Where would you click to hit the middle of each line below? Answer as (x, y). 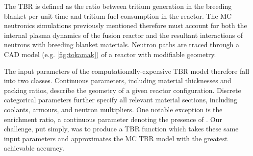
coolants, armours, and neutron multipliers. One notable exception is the (113, 109)
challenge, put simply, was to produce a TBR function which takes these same (121, 129)
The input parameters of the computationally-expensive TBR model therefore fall (127, 71)
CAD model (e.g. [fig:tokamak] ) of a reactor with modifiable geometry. (110, 54)
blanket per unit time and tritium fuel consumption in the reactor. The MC (118, 16)
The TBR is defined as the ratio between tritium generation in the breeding (118, 6)
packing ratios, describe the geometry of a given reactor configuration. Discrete (123, 90)
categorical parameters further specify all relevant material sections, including (121, 100)
